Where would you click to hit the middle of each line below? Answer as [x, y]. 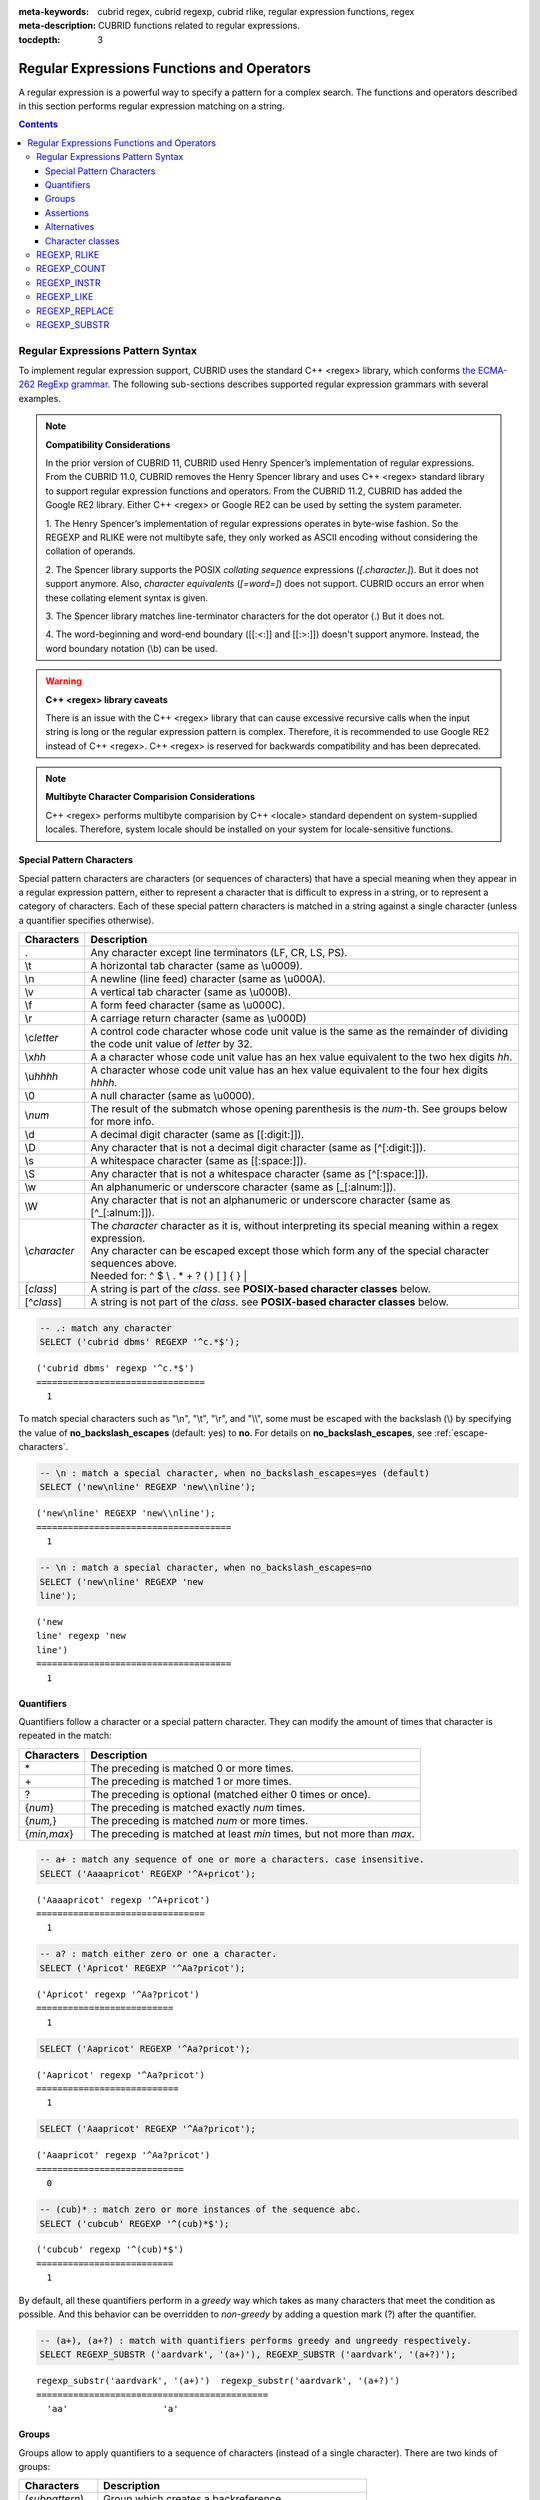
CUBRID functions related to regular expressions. [199, 26]
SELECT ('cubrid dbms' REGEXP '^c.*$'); [139, 1342]
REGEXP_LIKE [65, 297]
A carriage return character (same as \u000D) [198, 1018]
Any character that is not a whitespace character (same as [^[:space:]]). [259, 1174]
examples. [40, 398]
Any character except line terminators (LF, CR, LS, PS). [219, 953]
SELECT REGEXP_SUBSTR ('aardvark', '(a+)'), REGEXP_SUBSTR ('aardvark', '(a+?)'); [248, 2354]
